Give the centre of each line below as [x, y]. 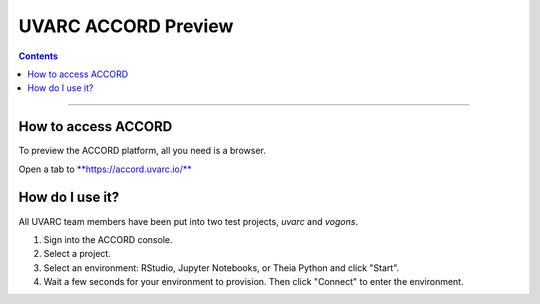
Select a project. [77, 254]
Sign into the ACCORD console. [108, 239]
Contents [38, 56]
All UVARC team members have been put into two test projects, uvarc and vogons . [188, 221]
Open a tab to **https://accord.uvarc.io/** [105, 169]
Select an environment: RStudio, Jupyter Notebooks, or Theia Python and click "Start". [221, 267]
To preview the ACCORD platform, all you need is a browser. [142, 151]
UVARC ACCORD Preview [126, 26]
